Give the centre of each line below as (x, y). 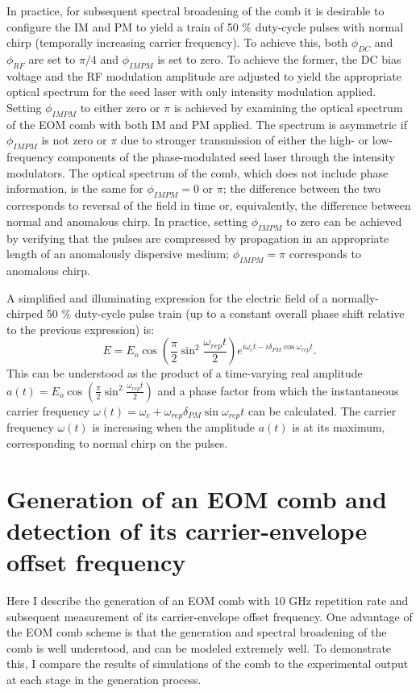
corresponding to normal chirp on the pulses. (117, 443)
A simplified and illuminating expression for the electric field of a (167, 297)
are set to (52, 58)
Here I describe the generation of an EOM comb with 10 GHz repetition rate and (208, 601)
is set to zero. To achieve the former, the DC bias (279, 58)
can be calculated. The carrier (322, 410)
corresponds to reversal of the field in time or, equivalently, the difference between (209, 205)
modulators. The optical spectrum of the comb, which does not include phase (198, 172)
